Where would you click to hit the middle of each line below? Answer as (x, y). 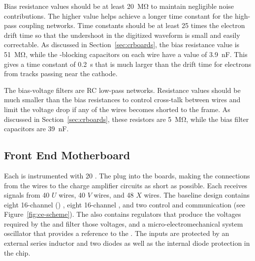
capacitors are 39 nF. (36, 129)
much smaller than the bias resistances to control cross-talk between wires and (122, 100)
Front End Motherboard (67, 155)
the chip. (17, 252)
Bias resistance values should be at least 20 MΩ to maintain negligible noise (119, 6)
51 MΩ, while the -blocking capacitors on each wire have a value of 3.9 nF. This (126, 54)
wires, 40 (72, 195)
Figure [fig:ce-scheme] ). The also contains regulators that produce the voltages (123, 214)
